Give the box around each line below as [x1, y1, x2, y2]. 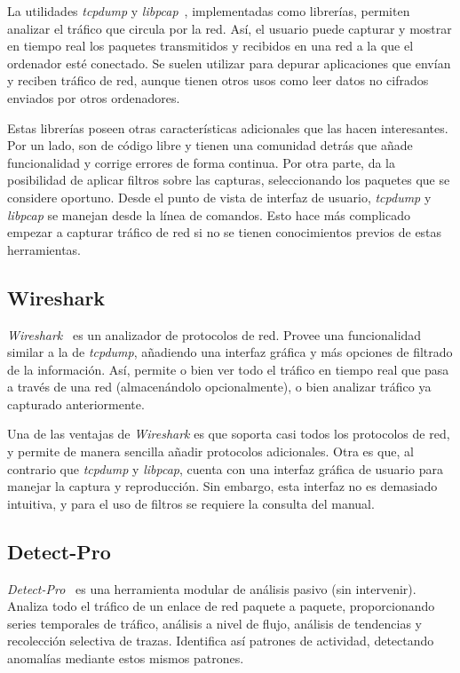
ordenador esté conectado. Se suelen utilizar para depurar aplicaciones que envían [7, 53, 451, 72]
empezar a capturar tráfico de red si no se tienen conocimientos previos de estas [7, 223, 442, 241]
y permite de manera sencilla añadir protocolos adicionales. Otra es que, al [7, 442, 414, 461]
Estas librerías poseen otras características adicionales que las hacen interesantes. [7, 118, 448, 137]
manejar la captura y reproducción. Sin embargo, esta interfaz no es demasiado [7, 477, 438, 495]
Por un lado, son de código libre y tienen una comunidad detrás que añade [7, 136, 413, 154]
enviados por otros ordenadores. [7, 88, 180, 107]
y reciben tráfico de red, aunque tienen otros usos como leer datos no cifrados [7, 71, 429, 90]
